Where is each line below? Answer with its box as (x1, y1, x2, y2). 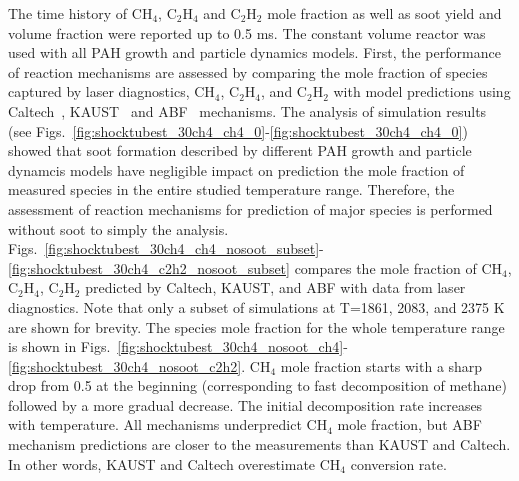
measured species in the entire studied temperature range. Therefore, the (8, 179, 455, 200)
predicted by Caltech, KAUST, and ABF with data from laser (85, 277, 466, 298)
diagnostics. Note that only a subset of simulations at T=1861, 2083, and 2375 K (8, 296, 505, 317)
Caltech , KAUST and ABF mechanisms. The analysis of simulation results (8, 100, 487, 121)
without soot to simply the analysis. (8, 218, 229, 239)
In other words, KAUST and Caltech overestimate (8, 453, 316, 474)
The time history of (8, 3, 128, 23)
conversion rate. (350, 453, 447, 474)
